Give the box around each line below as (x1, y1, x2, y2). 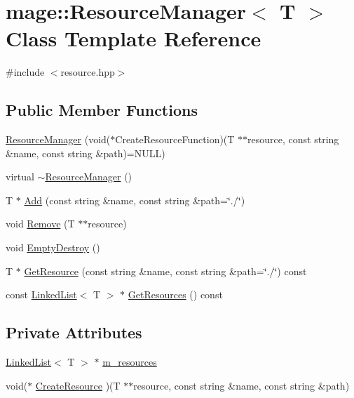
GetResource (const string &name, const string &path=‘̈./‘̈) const (24, 263, 307, 278)
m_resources (102, 354, 157, 369)
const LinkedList (6, 287, 77, 302)
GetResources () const (128, 287, 223, 302)
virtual (6, 169, 34, 184)
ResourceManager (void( (6, 132, 111, 147)
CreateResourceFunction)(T (115, 132, 235, 147)
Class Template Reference (6, 24, 261, 53)
